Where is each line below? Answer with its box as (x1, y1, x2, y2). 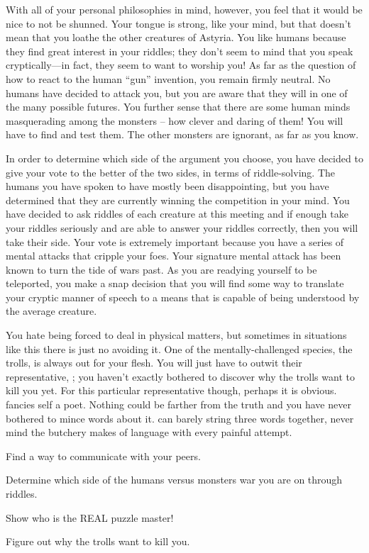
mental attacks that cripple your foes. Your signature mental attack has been (6, 248, 341, 263)
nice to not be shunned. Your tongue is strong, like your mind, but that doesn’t (6, 16, 351, 30)
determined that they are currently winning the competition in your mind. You (6, 192, 350, 207)
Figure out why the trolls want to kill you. (6, 534, 190, 549)
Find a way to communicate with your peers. (6, 448, 201, 463)
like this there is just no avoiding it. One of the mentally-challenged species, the (6, 341, 353, 356)
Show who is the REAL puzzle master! (6, 510, 174, 525)
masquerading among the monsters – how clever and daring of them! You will (6, 113, 343, 128)
